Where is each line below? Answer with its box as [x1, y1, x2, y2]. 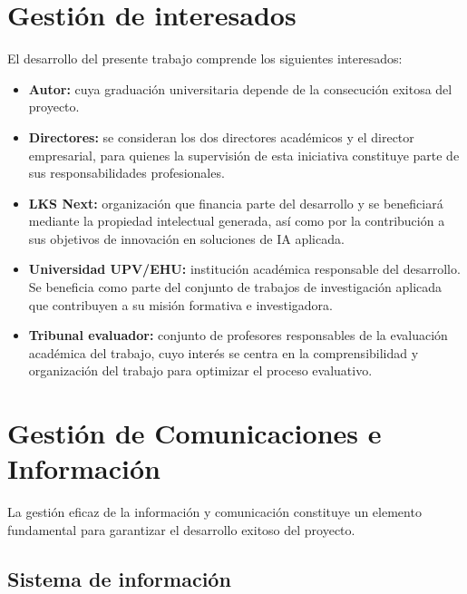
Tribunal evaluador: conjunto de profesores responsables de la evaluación [28, 326, 448, 345]
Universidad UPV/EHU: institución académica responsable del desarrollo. [28, 259, 461, 278]
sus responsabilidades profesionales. [28, 163, 225, 182]
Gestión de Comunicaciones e [7, 414, 382, 452]
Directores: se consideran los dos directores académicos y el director [28, 127, 414, 146]
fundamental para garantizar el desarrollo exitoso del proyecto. [7, 520, 355, 539]
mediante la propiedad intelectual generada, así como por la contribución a [28, 211, 445, 230]
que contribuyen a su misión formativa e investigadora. [28, 295, 333, 314]
